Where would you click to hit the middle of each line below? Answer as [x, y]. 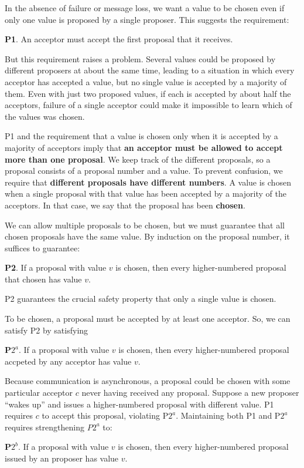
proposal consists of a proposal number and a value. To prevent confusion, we [144, 171]
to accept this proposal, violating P [105, 415]
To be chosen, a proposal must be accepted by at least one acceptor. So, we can [148, 319]
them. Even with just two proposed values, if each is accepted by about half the [148, 93]
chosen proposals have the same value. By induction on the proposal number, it [147, 236]
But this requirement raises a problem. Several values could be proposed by [140, 58]
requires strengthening [45, 427]
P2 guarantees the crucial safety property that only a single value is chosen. [141, 299]
